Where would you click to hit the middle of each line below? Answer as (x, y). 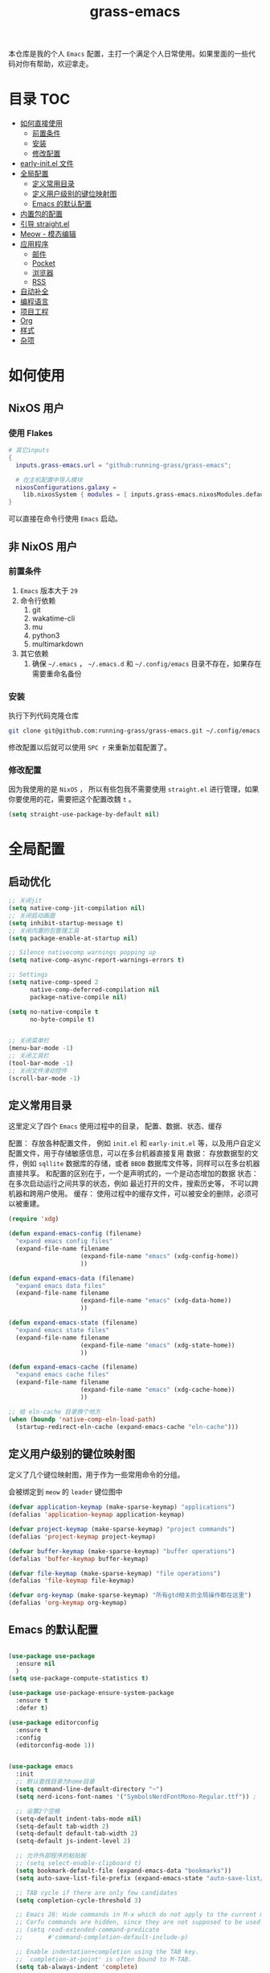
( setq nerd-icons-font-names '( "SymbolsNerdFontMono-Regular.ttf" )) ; (136, 1796)
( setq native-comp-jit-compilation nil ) (77, 908)
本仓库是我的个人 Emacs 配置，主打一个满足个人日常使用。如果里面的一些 (129, 54)
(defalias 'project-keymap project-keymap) (82, 1537)
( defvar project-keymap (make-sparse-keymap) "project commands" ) (122, 1530)
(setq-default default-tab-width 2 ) (77, 1834)
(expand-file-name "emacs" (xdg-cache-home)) (157, 1390)
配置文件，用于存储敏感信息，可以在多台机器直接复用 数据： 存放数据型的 (130, 1153)
